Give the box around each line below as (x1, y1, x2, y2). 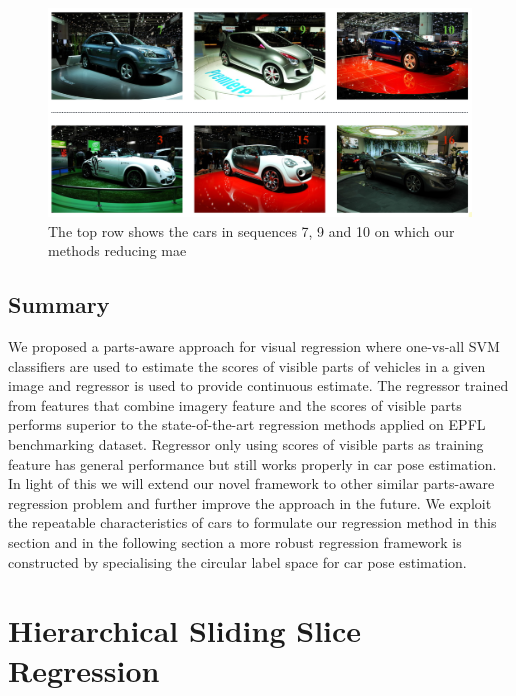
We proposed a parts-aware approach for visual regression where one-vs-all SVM (8, 336, 500, 357)
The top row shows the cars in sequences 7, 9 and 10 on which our (48, 220, 455, 241)
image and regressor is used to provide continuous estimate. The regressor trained (8, 375, 509, 396)
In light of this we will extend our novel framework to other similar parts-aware (8, 473, 495, 494)
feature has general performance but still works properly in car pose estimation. (8, 453, 497, 474)
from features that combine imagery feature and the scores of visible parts (8, 394, 462, 415)
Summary (8, 289, 110, 320)
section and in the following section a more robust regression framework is (8, 532, 462, 553)
